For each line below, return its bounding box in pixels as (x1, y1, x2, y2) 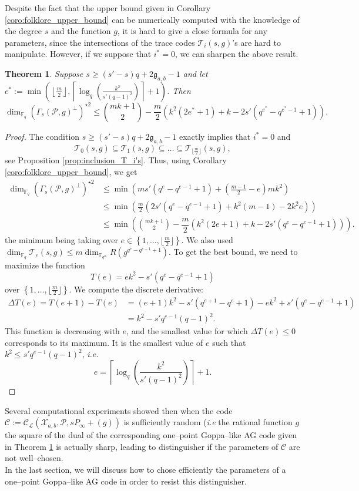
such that (212, 336, 246, 348)
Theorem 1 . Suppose (5, 67, 83, 79)
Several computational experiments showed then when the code (5, 404, 233, 416)
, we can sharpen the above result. (175, 48, 298, 60)
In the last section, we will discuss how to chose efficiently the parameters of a (5, 463, 286, 475)
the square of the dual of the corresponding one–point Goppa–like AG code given (5, 429, 297, 441)
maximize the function (5, 259, 85, 271)
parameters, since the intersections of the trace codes (5, 36, 195, 48)
